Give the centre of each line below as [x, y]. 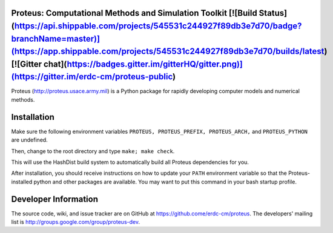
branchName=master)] [55, 38]
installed [22, 182]
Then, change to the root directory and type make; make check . [93, 151]
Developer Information [55, 199]
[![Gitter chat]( [39, 64]
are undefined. [29, 140]
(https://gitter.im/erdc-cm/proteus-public [92, 77]
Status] [273, 13]
